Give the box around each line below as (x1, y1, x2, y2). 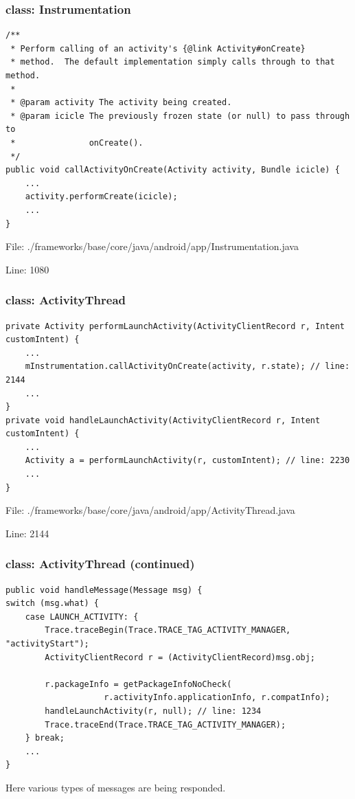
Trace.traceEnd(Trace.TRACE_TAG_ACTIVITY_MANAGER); (45, 719, 286, 730)
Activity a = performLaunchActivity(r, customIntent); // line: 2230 (25, 455, 350, 466)
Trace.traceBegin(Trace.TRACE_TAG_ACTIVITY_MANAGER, (45, 625, 291, 635)
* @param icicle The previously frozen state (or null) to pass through (10, 111, 350, 121)
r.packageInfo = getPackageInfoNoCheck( (45, 679, 232, 689)
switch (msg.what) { (5, 598, 100, 609)
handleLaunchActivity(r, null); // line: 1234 (45, 706, 262, 716)
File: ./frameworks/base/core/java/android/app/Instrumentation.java (5, 239, 299, 254)
